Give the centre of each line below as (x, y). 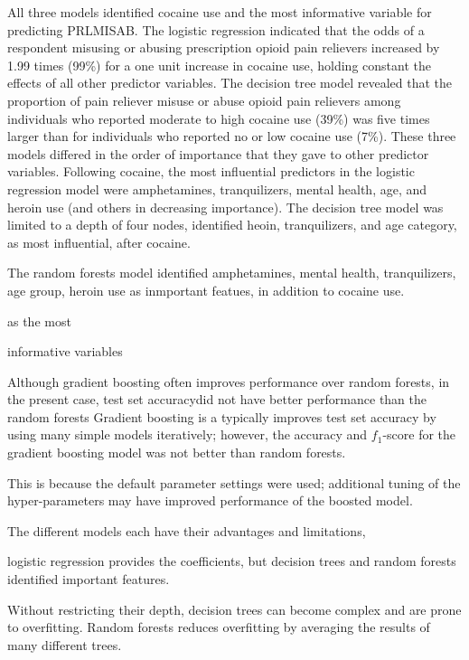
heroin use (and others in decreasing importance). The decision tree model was (225, 207)
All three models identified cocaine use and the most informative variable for (220, 12)
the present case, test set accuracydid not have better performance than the (217, 399)
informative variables (65, 351)
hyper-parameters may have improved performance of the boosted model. (210, 500)
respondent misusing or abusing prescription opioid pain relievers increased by (224, 47)
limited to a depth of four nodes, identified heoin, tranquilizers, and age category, (232, 225)
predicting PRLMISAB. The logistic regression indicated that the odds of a (216, 29)
